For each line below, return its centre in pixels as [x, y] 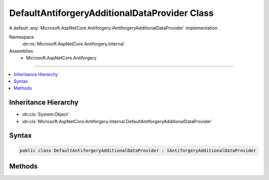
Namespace [22, 37]
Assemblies [21, 51]
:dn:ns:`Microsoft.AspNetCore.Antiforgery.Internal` [73, 44]
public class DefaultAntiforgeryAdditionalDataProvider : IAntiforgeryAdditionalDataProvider [138, 150]
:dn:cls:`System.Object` [46, 114]
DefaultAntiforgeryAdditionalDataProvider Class [111, 13]
